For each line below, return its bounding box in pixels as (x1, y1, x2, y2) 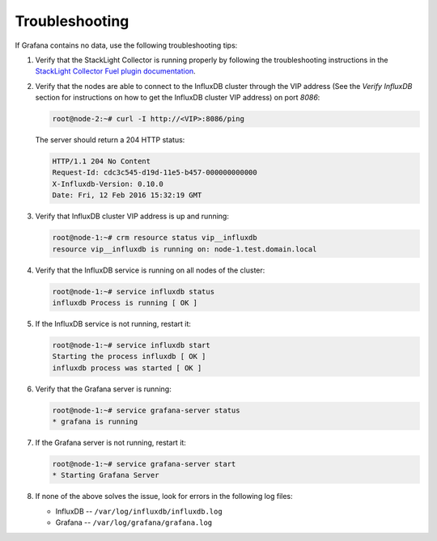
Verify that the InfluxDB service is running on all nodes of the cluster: (35, 265, 265, 275)
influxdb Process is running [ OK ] (52, 298, 198, 307)
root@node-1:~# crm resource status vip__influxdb (52, 233, 258, 243)
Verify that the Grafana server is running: (35, 384, 172, 394)
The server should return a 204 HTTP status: (35, 135, 185, 145)
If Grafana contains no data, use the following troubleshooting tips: (15, 40, 238, 50)
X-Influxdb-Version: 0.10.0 (52, 179, 163, 188)
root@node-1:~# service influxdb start (52, 340, 210, 349)
